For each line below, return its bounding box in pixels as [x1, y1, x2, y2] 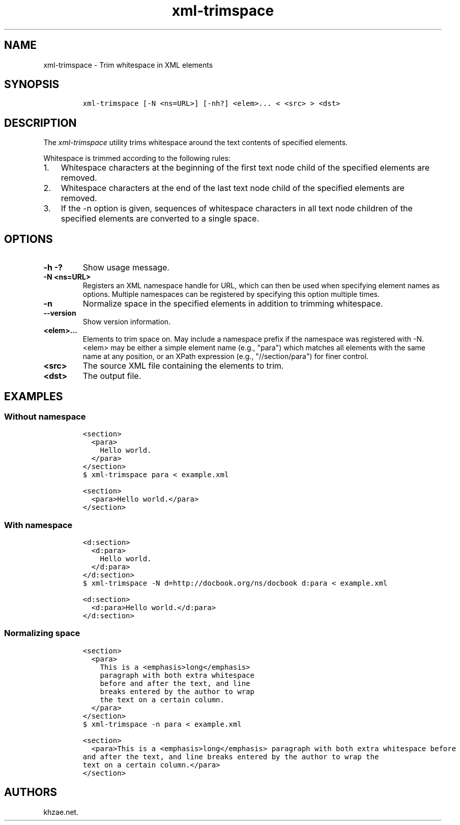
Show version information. [82, 317, 171, 326]
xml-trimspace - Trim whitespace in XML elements [43, 60, 213, 69]
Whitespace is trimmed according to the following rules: [43, 154, 231, 163]
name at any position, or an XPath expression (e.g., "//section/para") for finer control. [82, 352, 369, 361]
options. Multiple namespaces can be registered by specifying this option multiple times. [82, 290, 380, 299]
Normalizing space [4, 628, 80, 639]
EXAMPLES [4, 390, 63, 403]
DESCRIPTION [4, 116, 77, 129]
